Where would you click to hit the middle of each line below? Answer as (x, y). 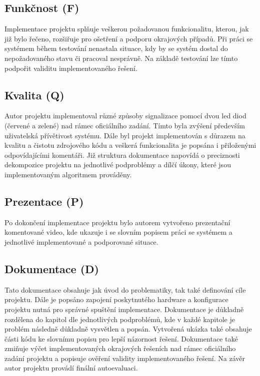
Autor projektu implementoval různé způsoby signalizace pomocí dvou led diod (125, 116)
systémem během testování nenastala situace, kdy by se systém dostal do (116, 48)
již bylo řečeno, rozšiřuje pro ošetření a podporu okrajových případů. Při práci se (129, 38)
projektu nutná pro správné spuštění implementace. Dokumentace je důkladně (124, 309)
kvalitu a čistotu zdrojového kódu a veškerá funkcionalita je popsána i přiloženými (130, 145)
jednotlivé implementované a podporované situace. (81, 241)
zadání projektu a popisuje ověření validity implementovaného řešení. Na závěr (125, 358)
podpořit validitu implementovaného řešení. (71, 68)
